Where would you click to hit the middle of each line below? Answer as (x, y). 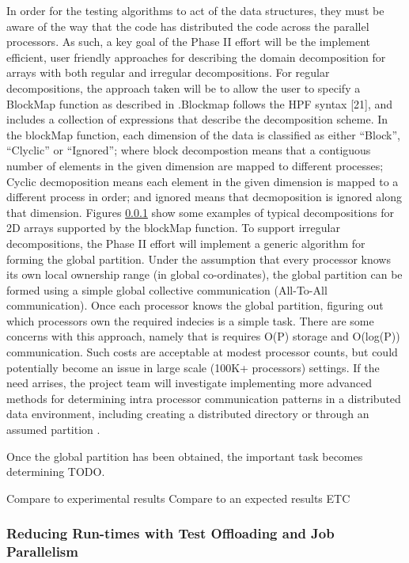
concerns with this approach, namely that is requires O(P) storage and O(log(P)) (203, 336)
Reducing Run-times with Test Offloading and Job (170, 533)
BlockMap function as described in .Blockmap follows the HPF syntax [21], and (200, 103)
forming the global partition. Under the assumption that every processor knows (199, 259)
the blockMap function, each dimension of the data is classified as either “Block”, (203, 134)
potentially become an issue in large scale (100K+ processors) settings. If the (193, 367)
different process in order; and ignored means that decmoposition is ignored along (204, 197)
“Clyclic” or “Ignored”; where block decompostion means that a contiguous (189, 150)
